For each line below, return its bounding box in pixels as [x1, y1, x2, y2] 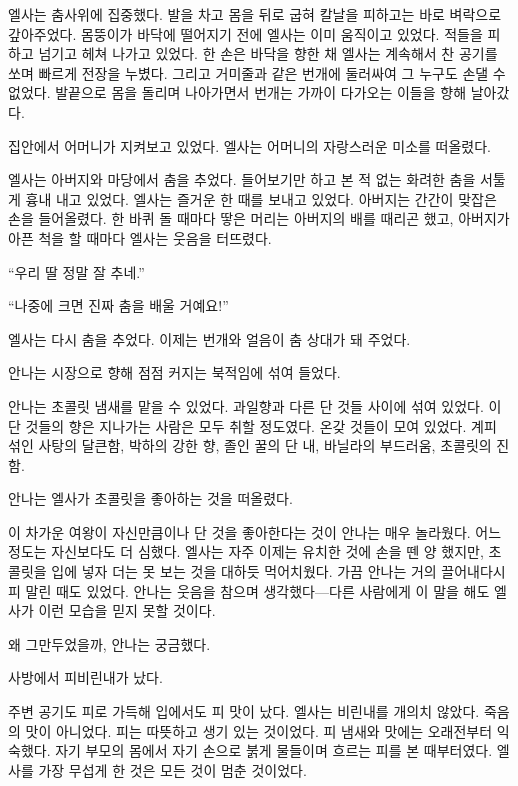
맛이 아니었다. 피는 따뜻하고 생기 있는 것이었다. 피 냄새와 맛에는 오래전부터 [25, 720, 493, 741]
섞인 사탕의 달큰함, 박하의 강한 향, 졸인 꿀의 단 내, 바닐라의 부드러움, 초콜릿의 [8, 435, 492, 456]
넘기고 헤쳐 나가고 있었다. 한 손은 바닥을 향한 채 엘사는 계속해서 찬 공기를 [38, 43, 498, 64]
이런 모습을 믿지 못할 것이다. [38, 600, 216, 621]
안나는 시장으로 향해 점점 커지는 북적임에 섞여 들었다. [8, 362, 341, 383]
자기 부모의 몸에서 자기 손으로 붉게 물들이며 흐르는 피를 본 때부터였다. [55, 740, 493, 761]
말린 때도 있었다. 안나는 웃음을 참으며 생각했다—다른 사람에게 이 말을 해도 [25, 580, 490, 601]
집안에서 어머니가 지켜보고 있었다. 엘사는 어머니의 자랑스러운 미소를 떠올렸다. [8, 135, 491, 156]
